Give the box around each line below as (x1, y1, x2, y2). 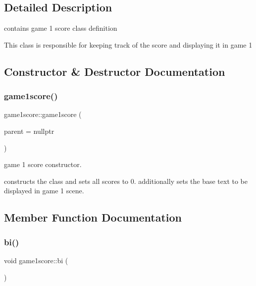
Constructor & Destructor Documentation (4, 63, 225, 79)
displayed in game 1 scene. (4, 185, 84, 196)
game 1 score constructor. (4, 159, 82, 170)
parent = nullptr (4, 125, 54, 136)
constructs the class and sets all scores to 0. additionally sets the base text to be (4, 175, 248, 186)
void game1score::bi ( (4, 255, 68, 265)
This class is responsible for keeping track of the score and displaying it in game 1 (4, 39, 253, 50)
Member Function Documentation (4, 210, 182, 225)
